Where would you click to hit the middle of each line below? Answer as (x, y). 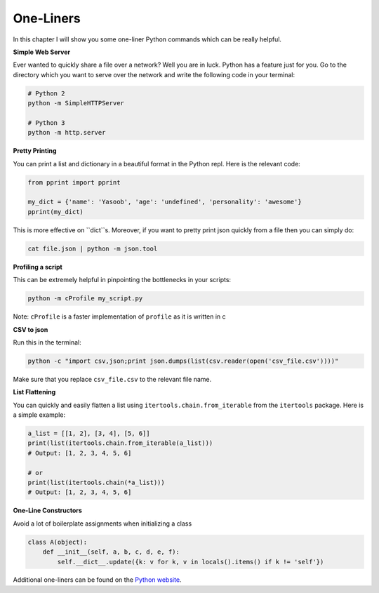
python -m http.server (67, 133)
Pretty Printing (35, 151)
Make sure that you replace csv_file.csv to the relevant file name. (112, 379)
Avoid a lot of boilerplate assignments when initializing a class (102, 524)
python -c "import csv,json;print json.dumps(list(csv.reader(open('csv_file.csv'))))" (183, 361)
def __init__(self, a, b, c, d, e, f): (111, 552)
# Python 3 (46, 122)
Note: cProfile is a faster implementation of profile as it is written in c (119, 317)
